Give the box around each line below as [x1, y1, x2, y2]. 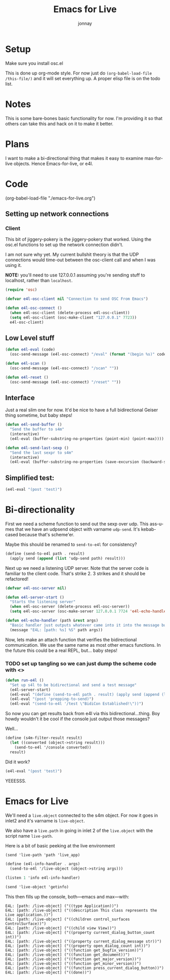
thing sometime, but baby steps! [5, 412, 72, 418]
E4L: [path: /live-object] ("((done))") [5, 970, 92, 975]
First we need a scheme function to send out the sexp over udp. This [5, 521, 149, 527]
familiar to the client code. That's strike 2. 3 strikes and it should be [5, 570, 146, 576]
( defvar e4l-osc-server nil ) [5, 585, 67, 591]
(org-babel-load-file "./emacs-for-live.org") [5, 195, 96, 201]
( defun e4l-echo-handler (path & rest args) [5, 618, 99, 623]
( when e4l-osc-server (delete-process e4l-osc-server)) [10, 604, 130, 609]
